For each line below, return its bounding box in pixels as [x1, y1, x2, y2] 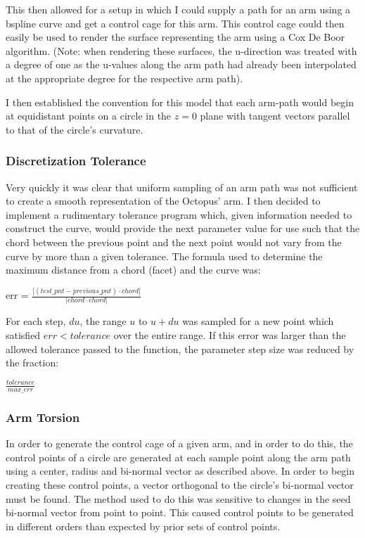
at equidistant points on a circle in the [6, 108, 172, 123]
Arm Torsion [6, 408, 80, 425]
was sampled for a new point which [182, 314, 334, 328]
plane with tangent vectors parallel [200, 108, 350, 123]
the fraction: [6, 355, 59, 370]
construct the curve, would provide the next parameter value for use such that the [6, 221, 360, 236]
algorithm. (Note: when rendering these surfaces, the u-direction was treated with [6, 43, 357, 58]
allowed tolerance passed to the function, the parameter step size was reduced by [6, 341, 354, 356]
